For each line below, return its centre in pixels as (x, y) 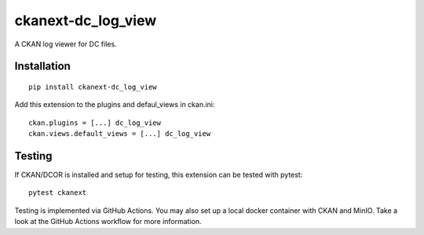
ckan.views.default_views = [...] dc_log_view (120, 134)
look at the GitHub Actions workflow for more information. (108, 222)
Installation (42, 66)
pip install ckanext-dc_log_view (93, 87)
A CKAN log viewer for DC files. (66, 44)
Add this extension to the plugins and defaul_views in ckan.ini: (115, 105)
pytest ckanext (58, 193)
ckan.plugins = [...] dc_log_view (95, 123)
